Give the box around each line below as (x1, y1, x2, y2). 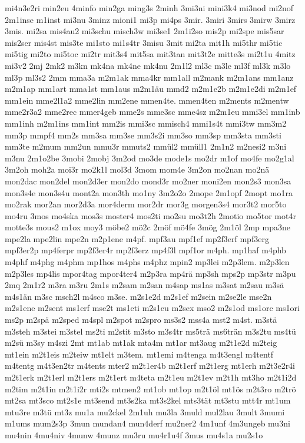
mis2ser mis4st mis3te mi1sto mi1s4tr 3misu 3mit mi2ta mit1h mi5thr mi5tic (5, 36, 283, 48)
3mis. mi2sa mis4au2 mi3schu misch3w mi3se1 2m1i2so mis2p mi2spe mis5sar (5, 25, 284, 37)
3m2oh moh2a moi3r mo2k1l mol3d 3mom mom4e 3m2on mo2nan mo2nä (5, 163, 270, 176)
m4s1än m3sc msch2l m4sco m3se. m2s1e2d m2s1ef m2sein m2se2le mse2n (5, 290, 272, 302)
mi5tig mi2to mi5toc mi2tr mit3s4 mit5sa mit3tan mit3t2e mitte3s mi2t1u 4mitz (5, 48, 296, 60)
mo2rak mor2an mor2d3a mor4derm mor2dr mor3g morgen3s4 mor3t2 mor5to (5, 198, 287, 210)
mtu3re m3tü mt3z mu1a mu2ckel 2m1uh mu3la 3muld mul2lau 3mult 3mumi (5, 405, 285, 418)
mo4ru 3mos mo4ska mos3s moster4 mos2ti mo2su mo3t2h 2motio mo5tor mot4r (5, 209, 296, 221)
